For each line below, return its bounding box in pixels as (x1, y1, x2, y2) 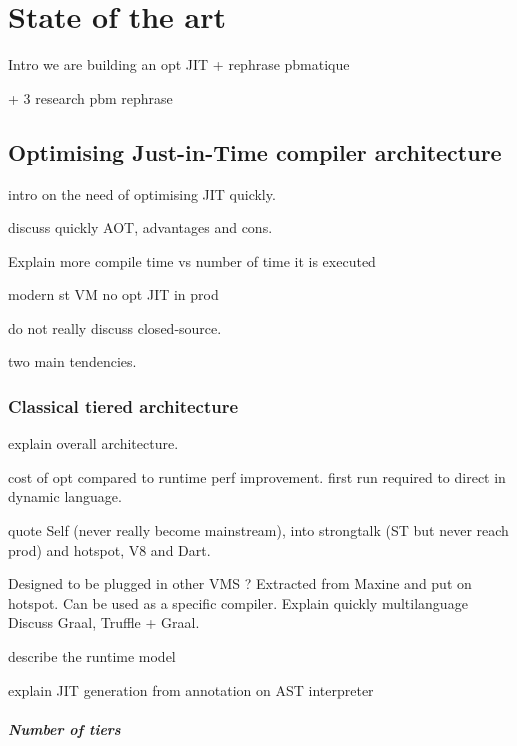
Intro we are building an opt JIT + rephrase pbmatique (8, 54, 350, 75)
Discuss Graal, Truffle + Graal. (8, 612, 200, 633)
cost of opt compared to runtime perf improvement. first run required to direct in (8, 466, 506, 487)
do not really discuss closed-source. (8, 317, 222, 338)
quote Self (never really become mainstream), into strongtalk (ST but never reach (8, 520, 509, 541)
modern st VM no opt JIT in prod (8, 284, 219, 305)
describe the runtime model (8, 646, 176, 667)
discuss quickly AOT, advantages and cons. (8, 217, 273, 238)
